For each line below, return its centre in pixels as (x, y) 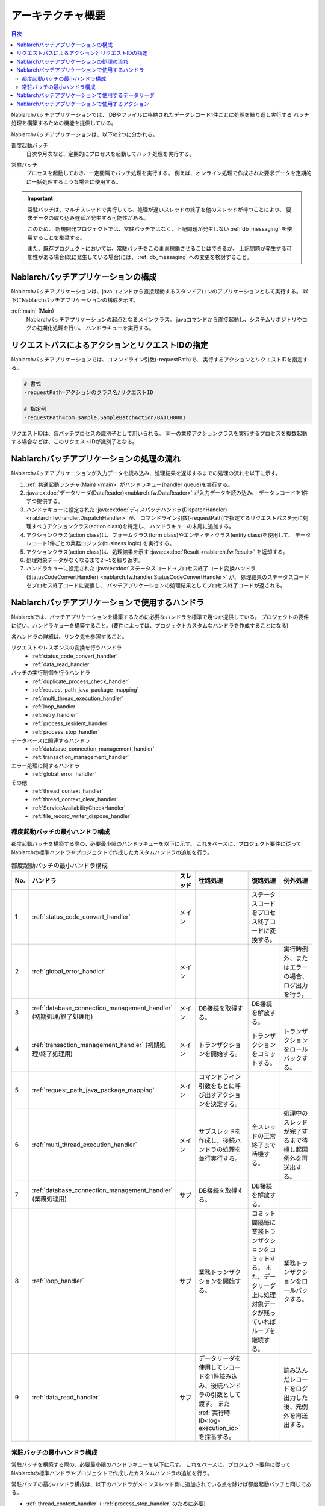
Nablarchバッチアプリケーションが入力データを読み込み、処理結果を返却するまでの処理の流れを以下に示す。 (146, 473)
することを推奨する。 (59, 237)
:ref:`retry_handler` (55, 715)
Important (40, 198)
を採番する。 (217, 1437)
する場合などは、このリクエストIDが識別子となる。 (74, 442)
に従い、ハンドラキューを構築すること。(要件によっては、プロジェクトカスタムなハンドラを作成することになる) (150, 625)
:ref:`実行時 (215, 1413)
